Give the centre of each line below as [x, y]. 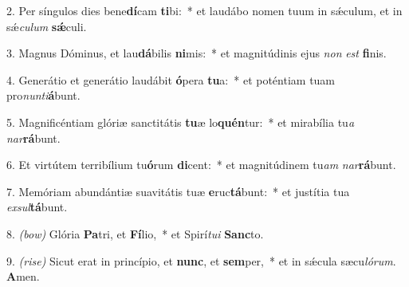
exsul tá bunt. [37, 207]
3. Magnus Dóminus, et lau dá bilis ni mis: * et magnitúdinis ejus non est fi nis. [197, 53]
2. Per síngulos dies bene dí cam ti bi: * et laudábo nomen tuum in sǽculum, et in [204, 10]
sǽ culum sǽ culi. [47, 26]
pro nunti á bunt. [43, 95]
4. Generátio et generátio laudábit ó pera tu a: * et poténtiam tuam [171, 79]
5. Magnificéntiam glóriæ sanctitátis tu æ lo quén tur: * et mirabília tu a [181, 122]
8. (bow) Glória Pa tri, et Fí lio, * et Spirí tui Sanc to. [135, 233]
